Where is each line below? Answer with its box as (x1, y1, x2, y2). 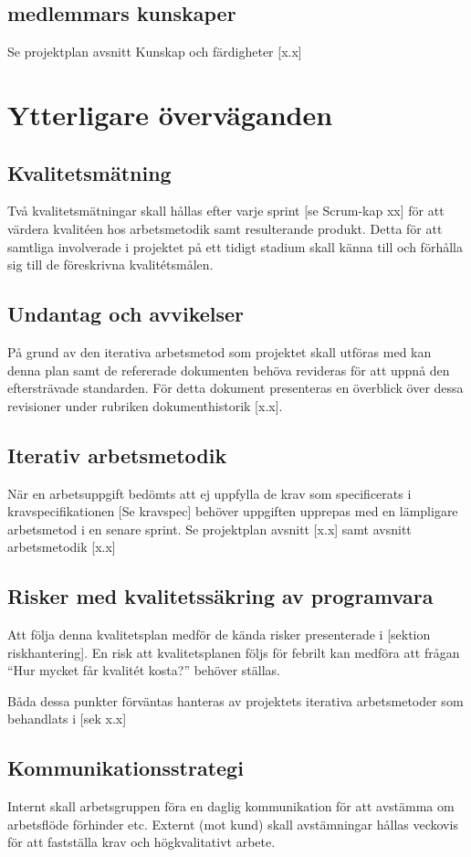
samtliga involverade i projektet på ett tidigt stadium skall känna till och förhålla (7, 237, 463, 256)
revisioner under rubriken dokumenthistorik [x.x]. (7, 396, 283, 415)
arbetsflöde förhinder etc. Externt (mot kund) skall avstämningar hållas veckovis (7, 814, 458, 833)
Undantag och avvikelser (7, 300, 245, 328)
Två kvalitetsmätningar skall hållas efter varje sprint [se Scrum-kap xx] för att (7, 201, 445, 220)
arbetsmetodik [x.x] (7, 537, 116, 556)
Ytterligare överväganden (7, 95, 333, 132)
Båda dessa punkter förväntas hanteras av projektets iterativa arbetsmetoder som (7, 691, 464, 710)
